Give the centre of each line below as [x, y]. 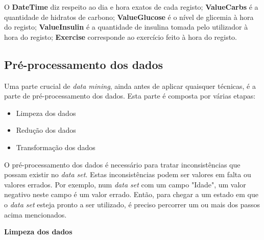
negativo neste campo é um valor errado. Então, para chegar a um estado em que [131, 194]
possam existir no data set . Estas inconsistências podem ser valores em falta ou [128, 174]
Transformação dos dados [56, 147]
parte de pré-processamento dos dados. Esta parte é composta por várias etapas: [130, 96]
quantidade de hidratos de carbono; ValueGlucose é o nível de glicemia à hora [129, 17]
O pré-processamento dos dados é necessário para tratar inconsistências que [122, 164]
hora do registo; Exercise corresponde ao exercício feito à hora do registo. [121, 37]
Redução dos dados [46, 130]
